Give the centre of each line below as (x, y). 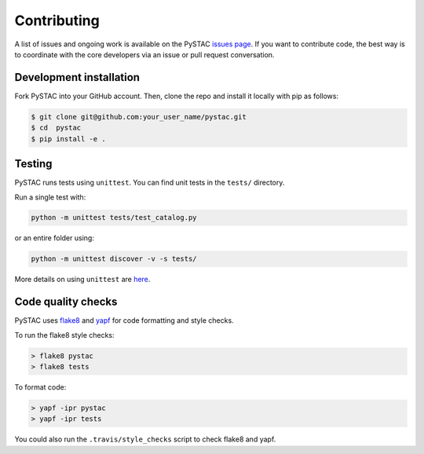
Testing (33, 164)
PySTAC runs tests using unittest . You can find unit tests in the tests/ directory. (150, 183)
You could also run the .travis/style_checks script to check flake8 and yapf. (145, 439)
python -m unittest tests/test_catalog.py (114, 218)
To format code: (40, 387)
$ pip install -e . (68, 139)
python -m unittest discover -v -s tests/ (114, 259)
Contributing (57, 20)
